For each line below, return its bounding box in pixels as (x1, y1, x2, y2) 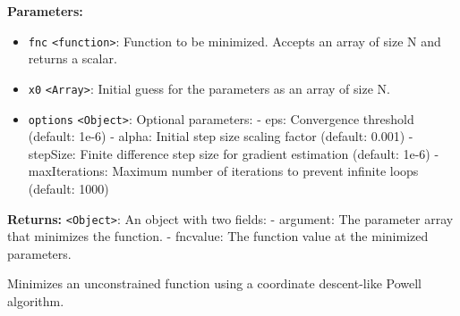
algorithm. (7, 291, 64, 310)
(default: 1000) (28, 179, 109, 197)
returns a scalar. (28, 49, 117, 68)
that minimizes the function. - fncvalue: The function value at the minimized (7, 227, 429, 245)
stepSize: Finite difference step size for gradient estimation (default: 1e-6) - (28, 144, 439, 162)
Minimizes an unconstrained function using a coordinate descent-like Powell (7, 274, 422, 293)
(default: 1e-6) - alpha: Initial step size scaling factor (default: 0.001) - (28, 127, 413, 146)
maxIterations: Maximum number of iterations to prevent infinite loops (28, 162, 419, 180)
